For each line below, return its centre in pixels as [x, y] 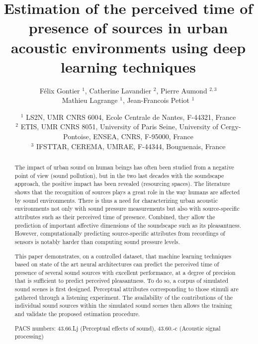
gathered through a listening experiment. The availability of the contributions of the [124, 297]
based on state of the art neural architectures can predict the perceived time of [117, 264]
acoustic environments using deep [128, 47]
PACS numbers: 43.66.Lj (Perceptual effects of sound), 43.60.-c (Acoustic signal [118, 328]
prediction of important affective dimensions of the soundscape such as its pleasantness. [128, 225]
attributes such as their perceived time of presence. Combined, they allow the [115, 216]
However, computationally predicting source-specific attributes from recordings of [120, 233]
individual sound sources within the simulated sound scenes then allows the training [123, 305]
